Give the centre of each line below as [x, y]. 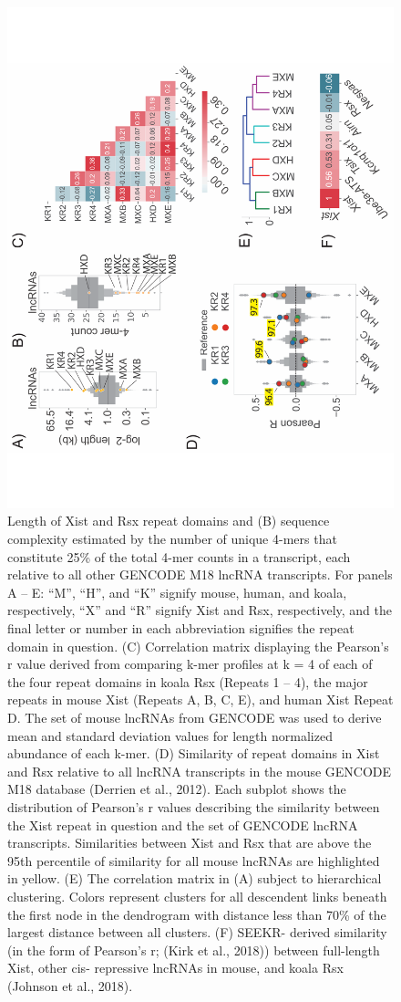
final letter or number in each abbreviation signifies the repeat [181, 628]
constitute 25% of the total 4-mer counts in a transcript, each [179, 556]
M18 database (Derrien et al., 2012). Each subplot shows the [177, 789]
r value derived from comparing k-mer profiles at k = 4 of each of [190, 664]
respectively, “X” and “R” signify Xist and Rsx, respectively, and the [200, 610]
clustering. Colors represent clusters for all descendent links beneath [197, 896]
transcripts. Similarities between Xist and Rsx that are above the [190, 843]
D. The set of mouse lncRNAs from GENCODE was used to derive [195, 718]
